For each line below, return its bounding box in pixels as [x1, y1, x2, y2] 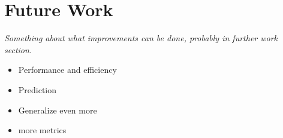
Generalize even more [18, 103, 97, 116]
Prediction [18, 83, 57, 96]
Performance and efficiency [18, 63, 117, 76]
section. [4, 43, 32, 56]
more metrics [18, 124, 67, 136]
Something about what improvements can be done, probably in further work [4, 32, 278, 44]
